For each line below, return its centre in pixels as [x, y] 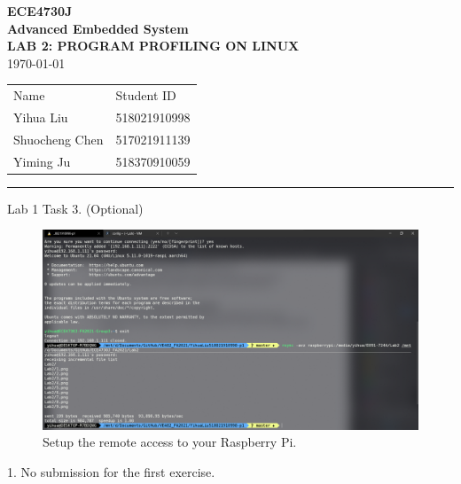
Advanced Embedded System [98, 28]
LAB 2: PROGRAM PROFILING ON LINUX [153, 46]
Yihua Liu [41, 117]
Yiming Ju [42, 161]
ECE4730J [40, 11]
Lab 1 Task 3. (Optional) [75, 208]
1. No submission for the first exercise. [111, 471]
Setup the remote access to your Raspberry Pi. [170, 442]
